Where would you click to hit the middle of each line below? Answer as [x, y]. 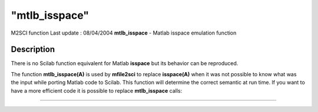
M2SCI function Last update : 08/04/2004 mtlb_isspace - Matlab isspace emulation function [124, 33]
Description [33, 50]
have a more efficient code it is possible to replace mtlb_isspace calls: [97, 90]
